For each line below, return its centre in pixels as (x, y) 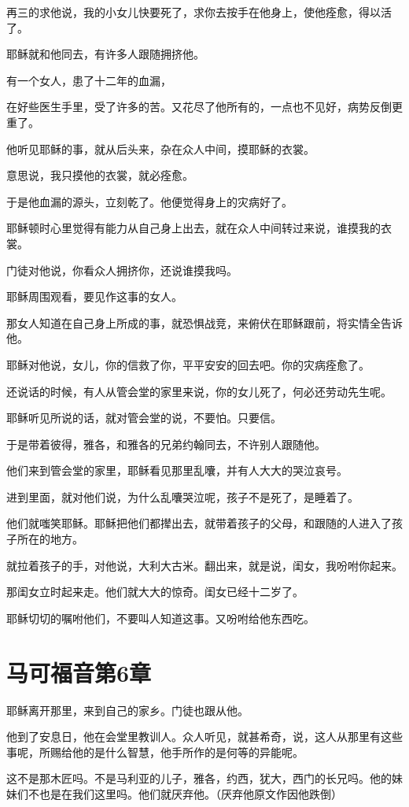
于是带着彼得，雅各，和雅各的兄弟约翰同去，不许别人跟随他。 (166, 444)
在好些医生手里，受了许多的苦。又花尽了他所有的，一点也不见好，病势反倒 (199, 107)
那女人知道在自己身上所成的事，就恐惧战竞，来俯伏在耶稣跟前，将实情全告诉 (204, 322)
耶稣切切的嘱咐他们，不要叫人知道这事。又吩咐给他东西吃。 (160, 618)
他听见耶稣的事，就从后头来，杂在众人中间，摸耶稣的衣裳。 (160, 148)
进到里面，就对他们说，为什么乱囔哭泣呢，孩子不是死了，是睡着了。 (182, 496)
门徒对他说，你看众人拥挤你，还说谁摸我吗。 (122, 270)
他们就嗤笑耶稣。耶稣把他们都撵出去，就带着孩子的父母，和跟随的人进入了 (199, 523)
